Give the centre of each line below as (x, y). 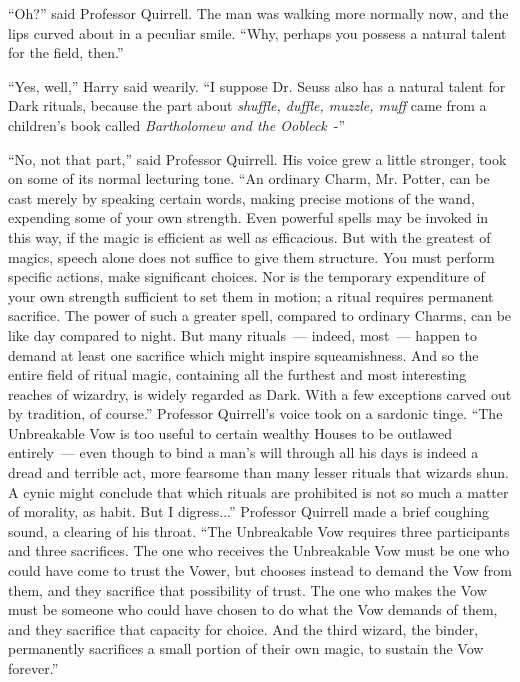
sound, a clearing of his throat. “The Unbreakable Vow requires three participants (259, 530)
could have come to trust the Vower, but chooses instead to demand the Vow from (260, 570)
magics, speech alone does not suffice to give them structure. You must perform (251, 256)
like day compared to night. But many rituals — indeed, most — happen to (243, 334)
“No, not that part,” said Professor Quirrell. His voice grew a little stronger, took (257, 158)
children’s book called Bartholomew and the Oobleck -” (177, 124)
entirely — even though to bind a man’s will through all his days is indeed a (243, 452)
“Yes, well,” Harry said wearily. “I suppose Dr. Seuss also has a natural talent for (257, 85)
